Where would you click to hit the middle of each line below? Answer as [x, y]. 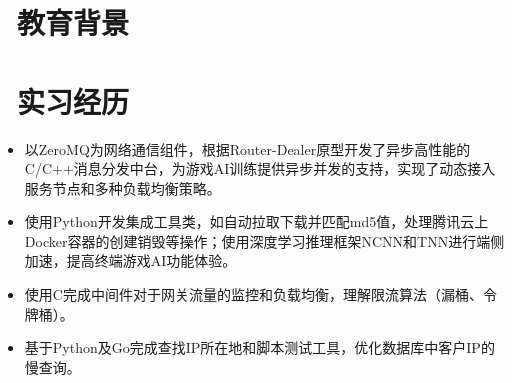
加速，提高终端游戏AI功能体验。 [130, 260]
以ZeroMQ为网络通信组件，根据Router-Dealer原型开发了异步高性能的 [247, 148]
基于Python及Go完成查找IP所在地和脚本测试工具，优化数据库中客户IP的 [259, 347]
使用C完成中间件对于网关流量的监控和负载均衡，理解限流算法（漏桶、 [253, 294]
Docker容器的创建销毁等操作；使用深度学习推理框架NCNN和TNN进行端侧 [264, 240]
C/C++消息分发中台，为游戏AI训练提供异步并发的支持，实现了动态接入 [260, 168]
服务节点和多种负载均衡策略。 [122, 187]
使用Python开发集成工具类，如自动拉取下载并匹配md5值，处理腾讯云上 [256, 221]
